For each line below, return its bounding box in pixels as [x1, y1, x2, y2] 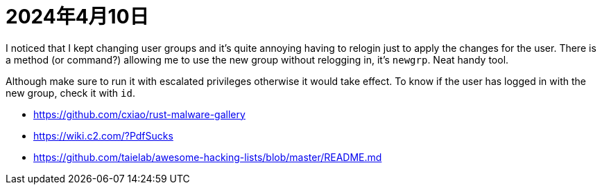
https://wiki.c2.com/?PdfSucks [33, 129, 173, 142]
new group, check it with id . [6, 86, 135, 99]
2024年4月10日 [6, 5, 149, 28]
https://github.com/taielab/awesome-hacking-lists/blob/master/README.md [33, 151, 382, 163]
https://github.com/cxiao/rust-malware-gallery [33, 108, 246, 120]
